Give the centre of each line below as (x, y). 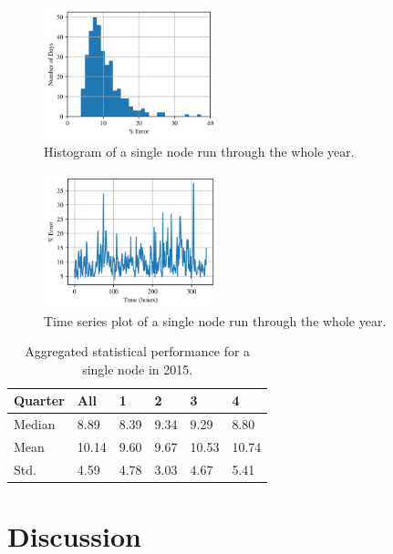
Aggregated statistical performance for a (138, 351)
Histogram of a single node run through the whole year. (199, 152)
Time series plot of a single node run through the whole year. (215, 320)
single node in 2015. (138, 369)
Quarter (39, 400)
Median (35, 424)
